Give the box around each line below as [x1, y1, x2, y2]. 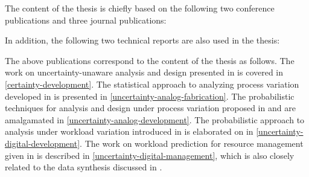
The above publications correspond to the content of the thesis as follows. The [5, 54, 295, 66]
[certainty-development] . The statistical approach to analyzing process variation [5, 77, 299, 90]
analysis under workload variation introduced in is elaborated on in [5, 125, 253, 138]
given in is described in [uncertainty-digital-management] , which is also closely [5, 149, 295, 161]
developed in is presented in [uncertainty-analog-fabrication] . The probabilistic [5, 89, 295, 102]
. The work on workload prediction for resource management [80, 137, 304, 149]
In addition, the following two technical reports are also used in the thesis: [5, 34, 280, 47]
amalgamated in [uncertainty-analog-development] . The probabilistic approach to [5, 113, 305, 126]
